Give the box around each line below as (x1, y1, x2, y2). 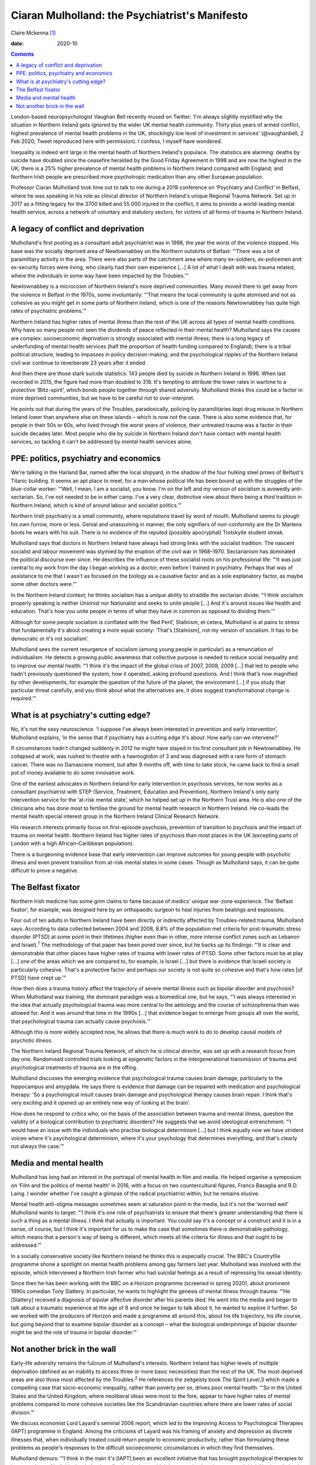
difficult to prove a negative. (11, 867, 79, 874)
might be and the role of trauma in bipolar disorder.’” (11, 1329, 137, 1336)
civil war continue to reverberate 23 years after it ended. (11, 359, 147, 366)
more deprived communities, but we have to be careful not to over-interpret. (11, 394, 195, 401)
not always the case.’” (11, 1143, 64, 1150)
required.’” (11, 695, 36, 702)
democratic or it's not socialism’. (11, 635, 89, 642)
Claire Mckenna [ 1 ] (11, 29, 56, 36)
